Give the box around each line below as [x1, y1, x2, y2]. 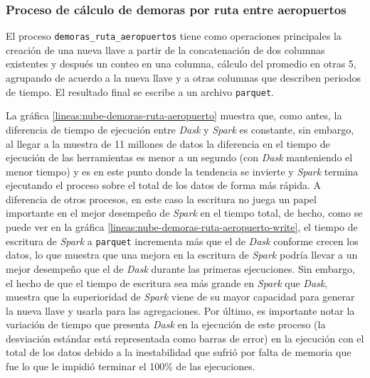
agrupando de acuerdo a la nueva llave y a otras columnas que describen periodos [6, 70, 361, 85]
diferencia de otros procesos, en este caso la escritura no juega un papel [6, 191, 317, 206]
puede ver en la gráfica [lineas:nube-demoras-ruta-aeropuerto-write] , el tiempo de [6, 220, 358, 234]
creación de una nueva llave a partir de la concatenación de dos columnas [6, 42, 325, 57]
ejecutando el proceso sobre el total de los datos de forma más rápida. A [6, 178, 322, 193]
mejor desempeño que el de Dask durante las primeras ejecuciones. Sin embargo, [6, 261, 355, 276]
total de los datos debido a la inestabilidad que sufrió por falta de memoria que [6, 345, 351, 360]
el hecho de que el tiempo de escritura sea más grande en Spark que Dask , [6, 275, 328, 290]
